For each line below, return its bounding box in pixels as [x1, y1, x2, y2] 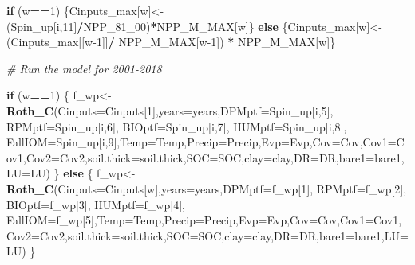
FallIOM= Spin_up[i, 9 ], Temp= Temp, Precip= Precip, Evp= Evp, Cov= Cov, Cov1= [6, 134, 397, 150]
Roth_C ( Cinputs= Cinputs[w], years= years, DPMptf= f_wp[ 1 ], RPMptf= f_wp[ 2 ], [6, 180, 407, 197]
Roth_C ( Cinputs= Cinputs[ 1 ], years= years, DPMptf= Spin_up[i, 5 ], [6, 102, 334, 119]
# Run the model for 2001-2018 [6, 60, 162, 76]
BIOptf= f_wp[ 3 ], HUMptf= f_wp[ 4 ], [6, 196, 185, 212]
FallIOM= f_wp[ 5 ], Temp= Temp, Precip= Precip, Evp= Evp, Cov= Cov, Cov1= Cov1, [6, 212, 402, 228]
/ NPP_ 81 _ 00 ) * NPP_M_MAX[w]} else [77, 18, 279, 34]
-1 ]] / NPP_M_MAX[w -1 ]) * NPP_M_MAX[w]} [93, 33, 336, 50]
